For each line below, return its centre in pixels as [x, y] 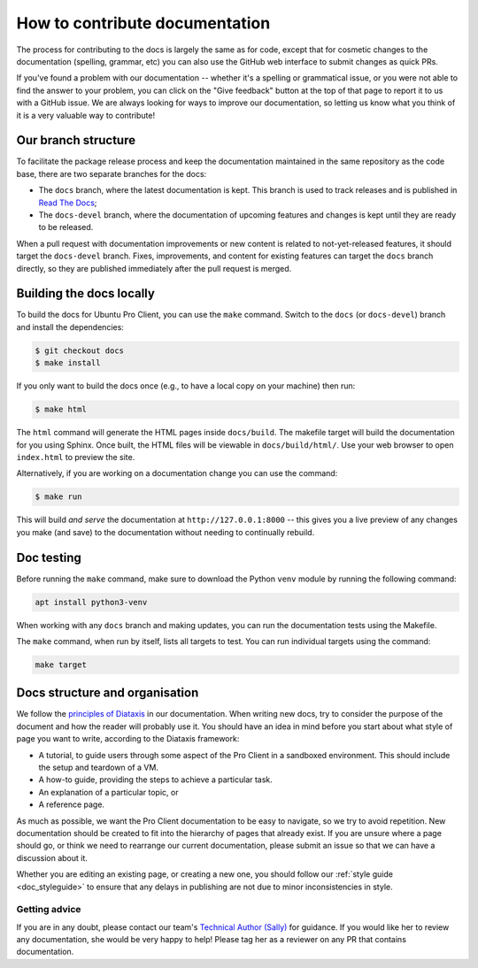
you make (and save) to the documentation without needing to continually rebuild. [166, 532]
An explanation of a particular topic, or [108, 792]
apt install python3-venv [91, 602]
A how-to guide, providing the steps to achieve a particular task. [156, 780]
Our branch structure [76, 140]
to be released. [66, 227]
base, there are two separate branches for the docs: [112, 173]
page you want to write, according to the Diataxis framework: [128, 739]
